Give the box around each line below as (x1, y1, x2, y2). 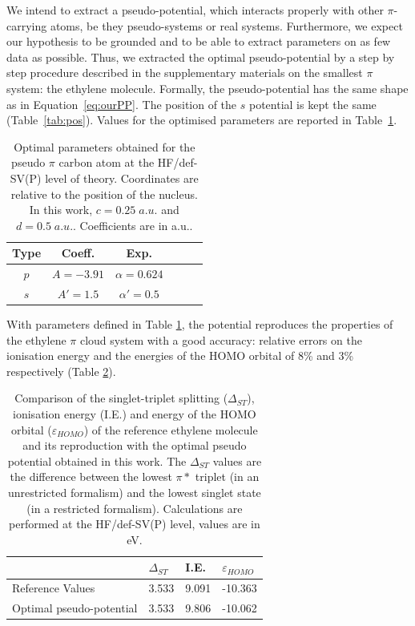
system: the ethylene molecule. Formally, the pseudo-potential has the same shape (6, 79, 409, 96)
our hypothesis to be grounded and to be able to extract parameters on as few (6, 33, 391, 50)
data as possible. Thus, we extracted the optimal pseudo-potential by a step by (6, 48, 395, 65)
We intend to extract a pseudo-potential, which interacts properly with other (6, 2, 384, 18)
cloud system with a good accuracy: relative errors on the (79, 331, 362, 348)
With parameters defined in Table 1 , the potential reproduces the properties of (6, 316, 393, 333)
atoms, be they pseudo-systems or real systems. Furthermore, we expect (50, 17, 403, 34)
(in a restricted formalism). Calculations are (26, 499, 243, 516)
